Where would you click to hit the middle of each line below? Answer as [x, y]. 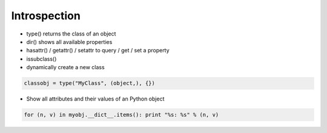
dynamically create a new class [66, 67]
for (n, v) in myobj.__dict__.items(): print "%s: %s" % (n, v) [121, 115]
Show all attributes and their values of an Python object [95, 99]
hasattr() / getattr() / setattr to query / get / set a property [98, 51]
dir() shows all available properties [69, 42]
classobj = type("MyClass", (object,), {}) [90, 83]
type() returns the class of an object [71, 34]
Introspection [46, 16]
